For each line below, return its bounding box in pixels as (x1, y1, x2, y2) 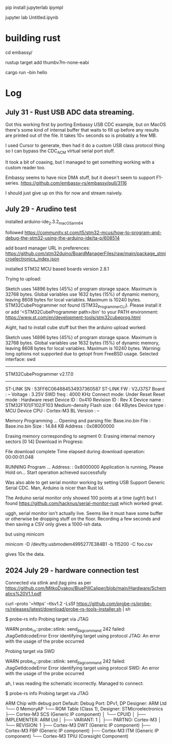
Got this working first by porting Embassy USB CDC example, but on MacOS (5, 121, 166, 128)
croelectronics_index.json (5, 256, 60, 262)
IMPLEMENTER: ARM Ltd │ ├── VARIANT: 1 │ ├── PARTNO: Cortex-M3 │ (5, 716, 161, 722)
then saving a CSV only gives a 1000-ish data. (5, 521, 102, 527)
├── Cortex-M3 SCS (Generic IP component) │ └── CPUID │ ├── (5, 711, 146, 717)
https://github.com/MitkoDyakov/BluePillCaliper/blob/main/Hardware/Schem (5, 585, 166, 591)
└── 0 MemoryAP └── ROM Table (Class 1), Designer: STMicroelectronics (5, 705, 163, 712)
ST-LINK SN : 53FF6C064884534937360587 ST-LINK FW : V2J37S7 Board (5, 386, 165, 392)
